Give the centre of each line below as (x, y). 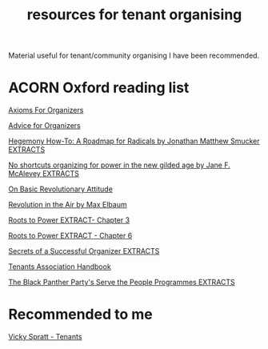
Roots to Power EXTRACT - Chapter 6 (70, 236)
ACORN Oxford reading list (99, 88)
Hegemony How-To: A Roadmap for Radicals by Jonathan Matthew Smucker (134, 141)
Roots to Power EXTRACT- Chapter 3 (69, 220)
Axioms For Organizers (46, 110)
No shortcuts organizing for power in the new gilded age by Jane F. (119, 165)
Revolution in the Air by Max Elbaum (68, 205)
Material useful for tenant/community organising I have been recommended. (134, 56)
